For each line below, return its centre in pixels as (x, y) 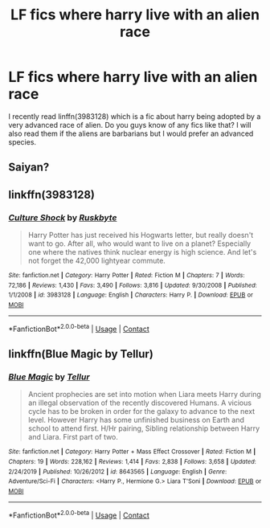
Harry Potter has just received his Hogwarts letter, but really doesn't (141, 235)
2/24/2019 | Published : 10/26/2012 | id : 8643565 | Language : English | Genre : (118, 472)
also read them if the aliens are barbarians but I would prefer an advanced (131, 133)
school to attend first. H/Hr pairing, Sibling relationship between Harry (144, 428)
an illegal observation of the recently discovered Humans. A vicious (139, 403)
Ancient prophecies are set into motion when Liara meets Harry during (144, 395)
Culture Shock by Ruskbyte (63, 217)
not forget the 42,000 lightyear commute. (97, 261)
